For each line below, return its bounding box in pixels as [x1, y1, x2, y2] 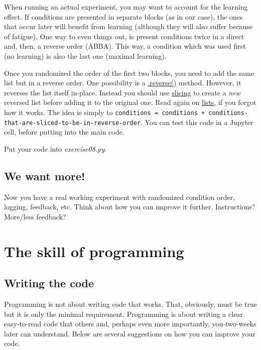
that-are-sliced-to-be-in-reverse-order [4, 119, 141, 127]
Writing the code [4, 275, 94, 291]
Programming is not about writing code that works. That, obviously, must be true [4, 299, 257, 309]
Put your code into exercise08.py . [4, 143, 106, 154]
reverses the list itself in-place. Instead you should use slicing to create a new [4, 87, 240, 97]
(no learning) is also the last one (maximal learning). [4, 50, 167, 61]
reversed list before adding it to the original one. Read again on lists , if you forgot [4, 97, 256, 107]
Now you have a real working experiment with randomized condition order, [4, 191, 235, 202]
